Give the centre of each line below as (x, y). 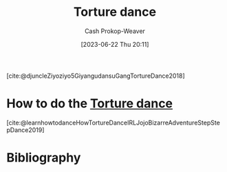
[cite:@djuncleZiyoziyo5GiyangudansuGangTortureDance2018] (96, 76)
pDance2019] (25, 130)
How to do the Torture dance (90, 104)
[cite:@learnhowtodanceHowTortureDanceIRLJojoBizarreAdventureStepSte (113, 122)
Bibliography (44, 158)
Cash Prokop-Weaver (115, 31)
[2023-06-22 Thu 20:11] (115, 44)
